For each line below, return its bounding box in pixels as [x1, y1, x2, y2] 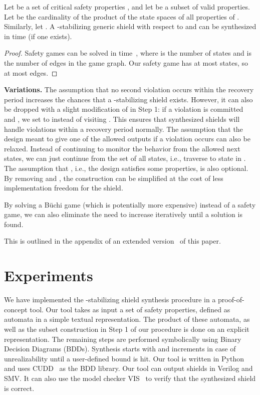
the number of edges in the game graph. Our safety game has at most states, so [4, 57, 248, 68]
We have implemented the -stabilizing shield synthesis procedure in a [4, 294, 216, 305]
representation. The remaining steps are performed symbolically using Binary [4, 333, 241, 344]
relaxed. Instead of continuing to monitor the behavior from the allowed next [4, 143, 240, 153]
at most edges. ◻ [4, 67, 58, 78]
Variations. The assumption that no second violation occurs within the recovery [4, 84, 254, 95]
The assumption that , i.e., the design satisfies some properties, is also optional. [4, 162, 248, 173]
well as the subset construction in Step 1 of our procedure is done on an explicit [4, 323, 249, 334]
